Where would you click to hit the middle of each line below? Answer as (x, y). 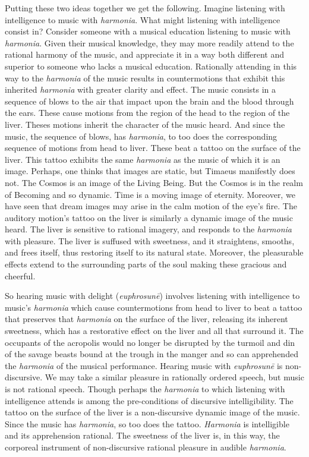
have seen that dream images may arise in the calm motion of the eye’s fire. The (151, 206)
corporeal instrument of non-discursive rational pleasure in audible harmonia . (146, 447)
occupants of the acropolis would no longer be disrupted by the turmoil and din (150, 342)
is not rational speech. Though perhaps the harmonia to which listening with (145, 389)
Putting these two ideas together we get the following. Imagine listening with (145, 8)
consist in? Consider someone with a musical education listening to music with (148, 31)
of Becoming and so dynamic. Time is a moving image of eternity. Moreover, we (150, 194)
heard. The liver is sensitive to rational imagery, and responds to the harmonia (149, 229)
